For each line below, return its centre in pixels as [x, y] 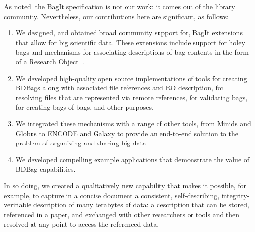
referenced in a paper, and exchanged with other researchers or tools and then [122, 214]
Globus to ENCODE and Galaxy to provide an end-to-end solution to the [127, 133]
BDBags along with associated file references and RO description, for [120, 88]
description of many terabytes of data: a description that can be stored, [141, 205]
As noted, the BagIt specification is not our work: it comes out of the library [120, 6]
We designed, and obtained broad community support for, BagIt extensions [129, 33]
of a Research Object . [50, 61]
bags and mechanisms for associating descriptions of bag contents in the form [132, 52]
